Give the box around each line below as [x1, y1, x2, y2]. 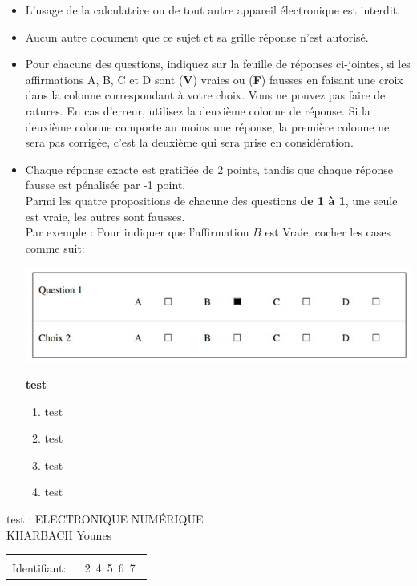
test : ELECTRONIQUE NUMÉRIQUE [6, 511, 204, 527]
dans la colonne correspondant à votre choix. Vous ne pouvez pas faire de [25, 87, 386, 103]
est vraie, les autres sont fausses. [25, 208, 185, 224]
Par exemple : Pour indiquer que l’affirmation [25, 224, 249, 240]
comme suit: [25, 239, 85, 256]
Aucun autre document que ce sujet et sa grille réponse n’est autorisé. [25, 28, 369, 45]
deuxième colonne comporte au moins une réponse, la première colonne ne [25, 118, 390, 135]
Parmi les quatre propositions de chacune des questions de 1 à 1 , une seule [25, 192, 398, 208]
